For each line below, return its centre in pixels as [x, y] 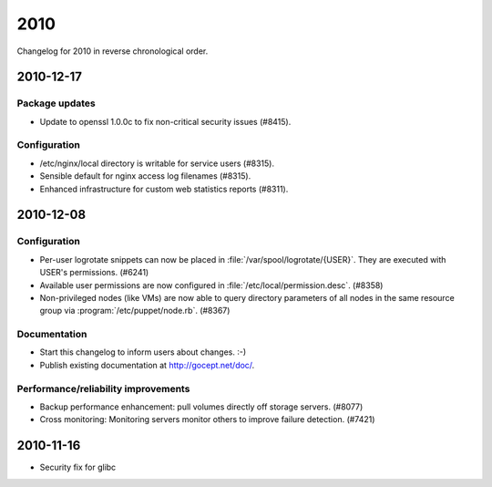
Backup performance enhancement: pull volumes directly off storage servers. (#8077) [201, 407]
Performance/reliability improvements [103, 389]
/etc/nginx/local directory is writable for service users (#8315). [157, 163]
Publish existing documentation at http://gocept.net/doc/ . [147, 365]
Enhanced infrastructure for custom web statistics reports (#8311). [164, 189]
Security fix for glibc [78, 467]
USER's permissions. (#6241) [94, 273]
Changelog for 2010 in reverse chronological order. [113, 51]
